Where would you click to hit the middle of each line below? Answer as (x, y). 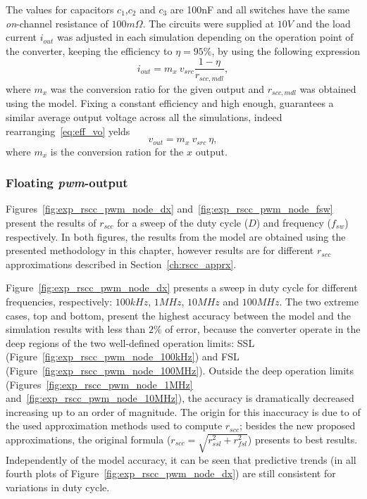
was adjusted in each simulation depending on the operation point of (205, 37)
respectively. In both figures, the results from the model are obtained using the (176, 236)
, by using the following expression (286, 50)
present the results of (51, 222)
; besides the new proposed (297, 425)
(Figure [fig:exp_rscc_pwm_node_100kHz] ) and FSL (123, 356)
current (21, 37)
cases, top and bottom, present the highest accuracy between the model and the (178, 315)
